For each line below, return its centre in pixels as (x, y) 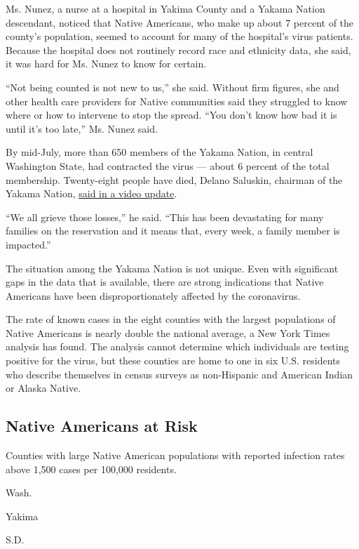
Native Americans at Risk (102, 426)
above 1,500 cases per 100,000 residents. (91, 469)
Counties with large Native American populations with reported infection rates (175, 455)
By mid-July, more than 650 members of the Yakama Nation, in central (160, 152)
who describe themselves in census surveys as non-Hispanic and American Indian (179, 374)
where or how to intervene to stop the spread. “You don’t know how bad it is (171, 115)
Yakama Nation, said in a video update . (92, 193)
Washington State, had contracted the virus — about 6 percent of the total (168, 165)
